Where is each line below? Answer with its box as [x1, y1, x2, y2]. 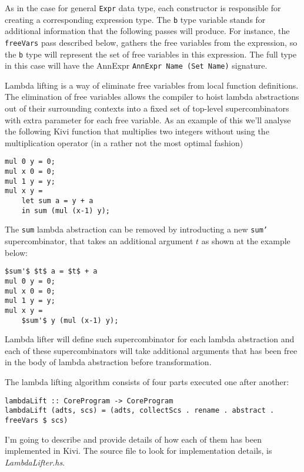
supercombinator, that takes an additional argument [5, 235, 193, 247]
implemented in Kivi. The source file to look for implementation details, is [5, 444, 272, 457]
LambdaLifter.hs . [5, 456, 65, 468]
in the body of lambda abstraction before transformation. [5, 356, 212, 368]
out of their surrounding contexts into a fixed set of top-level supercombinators [5, 102, 289, 114]
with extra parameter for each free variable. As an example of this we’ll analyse [5, 113, 291, 126]
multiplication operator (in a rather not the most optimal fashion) [5, 136, 243, 149]
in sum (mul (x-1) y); [21, 206, 110, 215]
